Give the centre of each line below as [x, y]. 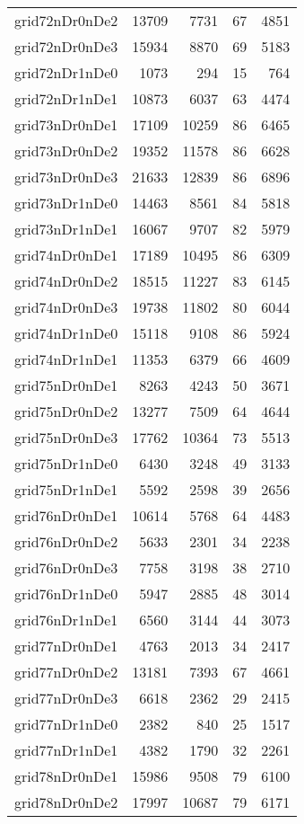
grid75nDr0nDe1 [66, 385]
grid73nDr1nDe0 [66, 203]
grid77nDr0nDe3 [66, 698]
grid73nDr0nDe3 [66, 177]
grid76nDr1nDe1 [66, 620]
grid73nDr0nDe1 [66, 124]
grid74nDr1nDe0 [66, 333]
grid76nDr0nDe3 [66, 567]
